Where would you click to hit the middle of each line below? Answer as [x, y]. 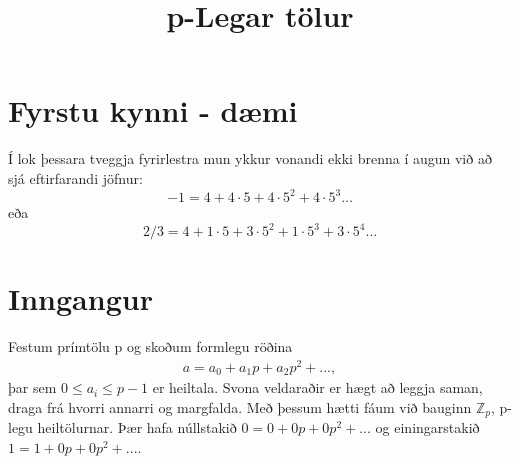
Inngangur [80, 298]
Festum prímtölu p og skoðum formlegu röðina [150, 346]
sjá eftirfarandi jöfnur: [75, 177]
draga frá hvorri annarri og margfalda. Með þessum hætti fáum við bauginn [240, 406]
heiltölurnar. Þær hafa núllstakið [137, 427]
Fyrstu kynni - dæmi [153, 110]
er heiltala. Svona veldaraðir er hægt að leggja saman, [317, 387]
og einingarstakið [427, 427]
